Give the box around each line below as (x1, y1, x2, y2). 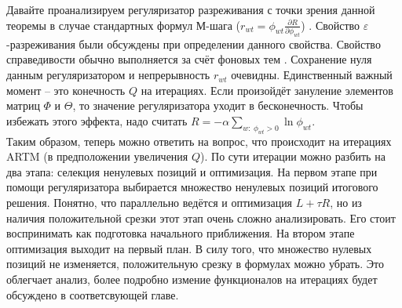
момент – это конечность (6, 82, 126, 98)
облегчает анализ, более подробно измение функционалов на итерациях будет (6, 270, 378, 287)
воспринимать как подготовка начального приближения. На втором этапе (6, 225, 355, 241)
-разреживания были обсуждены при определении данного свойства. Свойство (6, 35, 381, 52)
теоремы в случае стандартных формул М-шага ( (6, 16, 241, 33)
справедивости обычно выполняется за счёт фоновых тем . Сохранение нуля (6, 51, 372, 67)
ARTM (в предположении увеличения (6, 148, 188, 165)
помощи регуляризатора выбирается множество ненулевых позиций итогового (6, 179, 378, 195)
